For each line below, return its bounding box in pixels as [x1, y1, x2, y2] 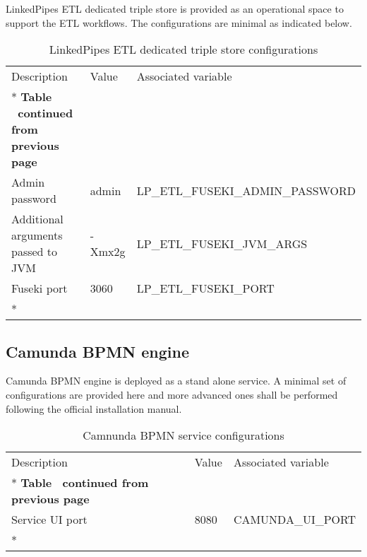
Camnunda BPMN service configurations [83, 427, 284, 444]
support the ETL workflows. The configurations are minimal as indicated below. [6, 15, 352, 30]
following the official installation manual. [6, 401, 182, 416]
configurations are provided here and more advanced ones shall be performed [6, 387, 338, 401]
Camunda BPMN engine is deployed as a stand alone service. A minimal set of [6, 373, 347, 388]
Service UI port [11, 511, 88, 528]
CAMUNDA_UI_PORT [233, 511, 356, 528]
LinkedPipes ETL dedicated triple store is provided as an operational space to [6, 1, 344, 16]
